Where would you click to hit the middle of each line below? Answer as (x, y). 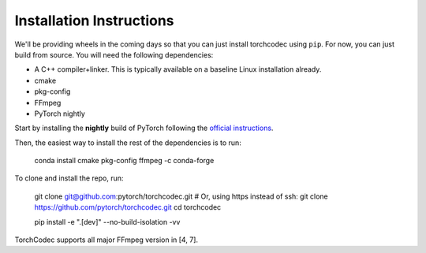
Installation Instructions (94, 20)
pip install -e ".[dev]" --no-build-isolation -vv (107, 221)
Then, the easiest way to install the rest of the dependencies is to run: (128, 143)
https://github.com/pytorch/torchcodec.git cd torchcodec (128, 207)
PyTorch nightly (60, 113)
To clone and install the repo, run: (69, 178)
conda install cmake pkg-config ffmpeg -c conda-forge (124, 161)
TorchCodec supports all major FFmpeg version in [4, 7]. (106, 240)
